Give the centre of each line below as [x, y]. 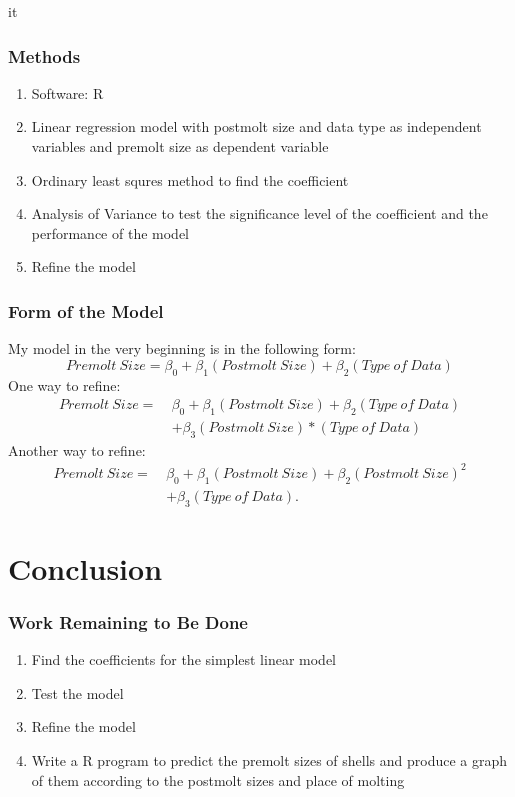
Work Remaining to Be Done [128, 621]
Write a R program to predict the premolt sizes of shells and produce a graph [269, 759]
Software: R [67, 92]
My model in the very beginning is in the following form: [182, 348]
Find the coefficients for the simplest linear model [184, 659]
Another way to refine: [77, 449]
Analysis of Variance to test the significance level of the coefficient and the [259, 213]
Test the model [77, 692]
